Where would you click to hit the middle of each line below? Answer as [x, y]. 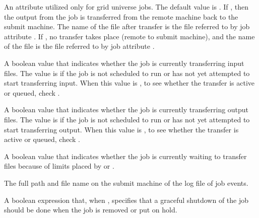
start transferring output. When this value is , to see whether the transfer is [121, 129]
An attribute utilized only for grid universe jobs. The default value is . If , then [126, 7]
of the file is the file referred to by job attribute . [79, 46]
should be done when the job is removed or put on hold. [91, 210]
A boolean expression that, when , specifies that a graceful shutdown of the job [126, 200]
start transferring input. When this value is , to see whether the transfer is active [129, 83]
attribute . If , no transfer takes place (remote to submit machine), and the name [129, 36]
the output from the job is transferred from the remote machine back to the [121, 16]
